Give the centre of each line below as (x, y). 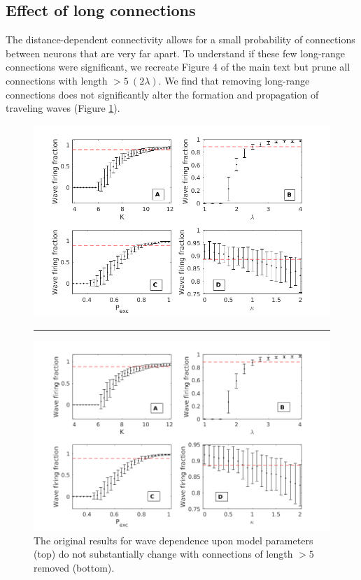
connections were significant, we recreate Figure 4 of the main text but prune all (178, 67)
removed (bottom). (74, 567)
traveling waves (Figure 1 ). (63, 108)
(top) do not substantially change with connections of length (163, 554)
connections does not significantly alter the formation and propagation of (162, 94)
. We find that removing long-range (234, 80)
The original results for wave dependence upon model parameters (174, 540)
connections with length (57, 80)
